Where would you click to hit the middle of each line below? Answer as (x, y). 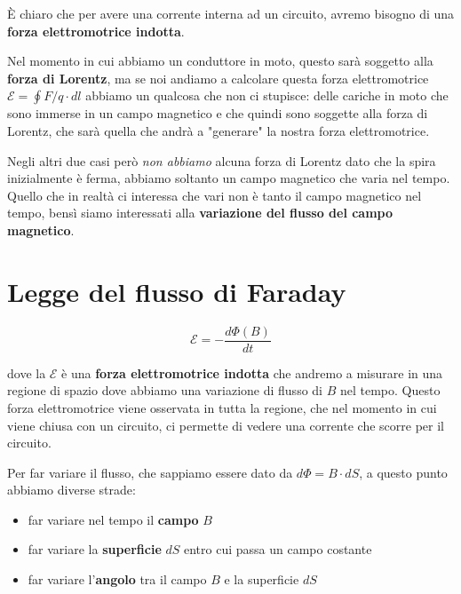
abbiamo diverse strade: (72, 490)
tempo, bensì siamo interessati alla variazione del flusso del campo (200, 213)
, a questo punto (403, 472)
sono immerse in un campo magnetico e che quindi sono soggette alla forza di (218, 113)
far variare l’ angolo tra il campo (117, 579)
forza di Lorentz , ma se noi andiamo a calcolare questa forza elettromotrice (218, 78)
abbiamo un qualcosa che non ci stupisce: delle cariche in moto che (267, 95)
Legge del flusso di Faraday (177, 291)
